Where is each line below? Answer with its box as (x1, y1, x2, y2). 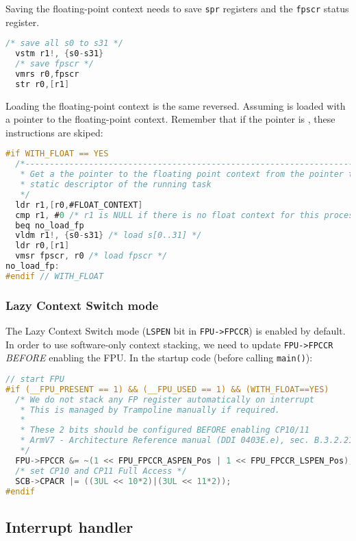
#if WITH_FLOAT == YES (5, 149, 109, 159)
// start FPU (5, 374, 64, 384)
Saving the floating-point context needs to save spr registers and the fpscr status (5, 1, 349, 15)
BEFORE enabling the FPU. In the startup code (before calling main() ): (5, 350, 313, 365)
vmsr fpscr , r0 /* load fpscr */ (15, 251, 168, 261)
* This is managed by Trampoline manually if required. (20, 405, 280, 415)
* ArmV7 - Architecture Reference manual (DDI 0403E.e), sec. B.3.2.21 (20, 435, 354, 446)
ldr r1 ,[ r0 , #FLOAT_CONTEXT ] (15, 200, 143, 210)
